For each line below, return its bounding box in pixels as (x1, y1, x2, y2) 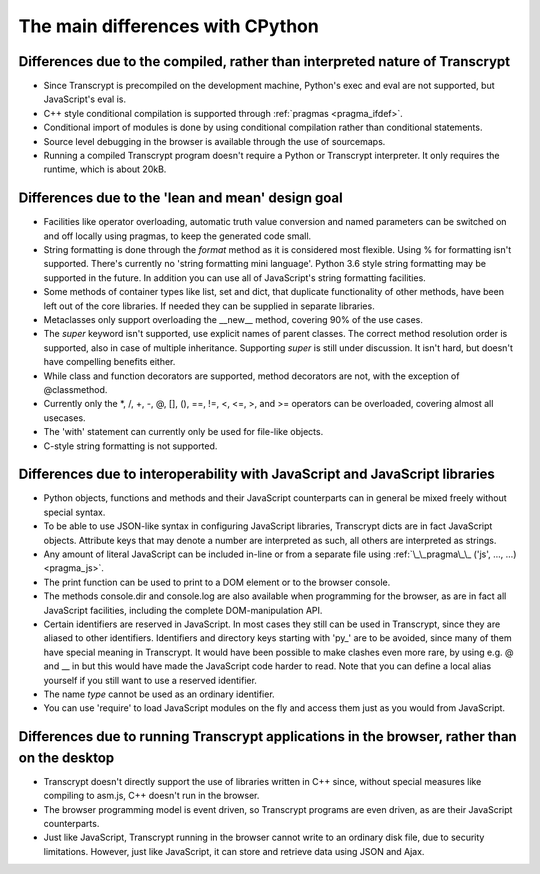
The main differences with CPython (18, 15, 319, 37)
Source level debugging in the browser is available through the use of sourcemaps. (43, 135, 386, 147)
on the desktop (18, 749, 115, 766)
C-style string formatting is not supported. (43, 440, 218, 452)
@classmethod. (43, 384, 108, 395)
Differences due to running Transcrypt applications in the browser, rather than (18, 728, 517, 745)
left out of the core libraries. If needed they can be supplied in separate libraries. (43, 300, 375, 312)
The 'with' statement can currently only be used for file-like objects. (43, 426, 324, 438)
